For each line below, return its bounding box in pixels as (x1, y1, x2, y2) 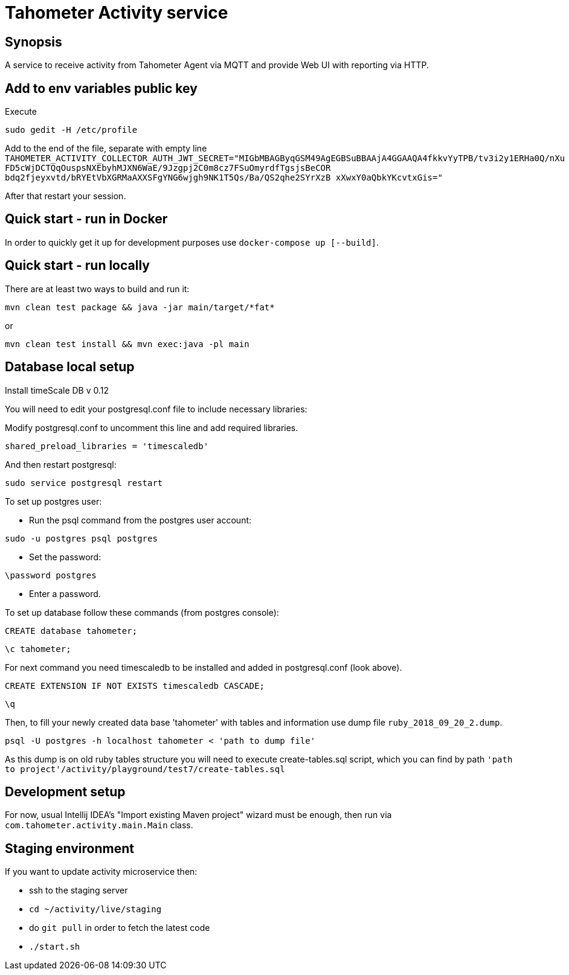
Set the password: (29, 551, 101, 562)
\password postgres (5, 570, 97, 580)
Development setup (5, 784, 126, 799)
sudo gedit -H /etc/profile (5, 125, 138, 135)
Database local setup (5, 359, 135, 375)
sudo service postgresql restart (5, 478, 163, 488)
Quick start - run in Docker (5, 211, 168, 227)
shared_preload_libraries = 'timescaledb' (5, 441, 209, 451)
